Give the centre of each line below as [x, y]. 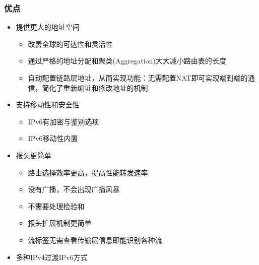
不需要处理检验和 [56, 206]
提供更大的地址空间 [48, 27]
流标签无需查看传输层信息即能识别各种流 [95, 240]
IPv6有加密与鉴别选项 [63, 121]
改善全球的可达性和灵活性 [70, 44]
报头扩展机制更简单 [60, 223]
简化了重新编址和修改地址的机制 [95, 87]
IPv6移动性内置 [53, 138]
